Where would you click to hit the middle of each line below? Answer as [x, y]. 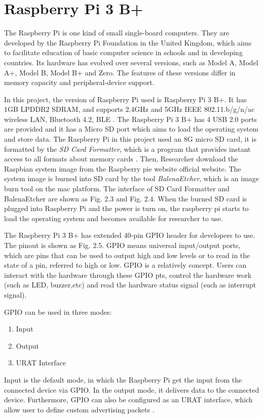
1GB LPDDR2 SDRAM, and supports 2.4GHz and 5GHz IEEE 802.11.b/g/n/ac [129, 109]
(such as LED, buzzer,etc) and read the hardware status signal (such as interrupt [130, 285]
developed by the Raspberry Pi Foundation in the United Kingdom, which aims [128, 42]
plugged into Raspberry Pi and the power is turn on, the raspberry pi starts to [126, 208]
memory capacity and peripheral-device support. [79, 82]
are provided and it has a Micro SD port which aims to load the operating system [131, 129]
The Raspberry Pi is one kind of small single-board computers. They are [117, 33]
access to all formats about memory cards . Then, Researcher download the [121, 159]
